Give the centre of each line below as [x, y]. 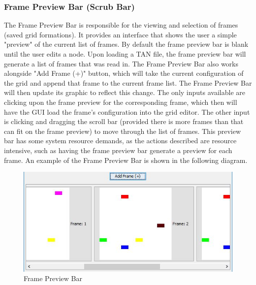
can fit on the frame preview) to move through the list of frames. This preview [123, 131]
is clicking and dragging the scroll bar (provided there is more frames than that [124, 121]
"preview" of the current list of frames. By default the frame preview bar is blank [126, 44]
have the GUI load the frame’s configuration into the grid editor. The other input [127, 111]
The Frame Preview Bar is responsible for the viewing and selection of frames [121, 25]
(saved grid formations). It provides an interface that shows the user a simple [120, 34]
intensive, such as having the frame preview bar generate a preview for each [118, 150]
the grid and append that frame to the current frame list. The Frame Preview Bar [128, 82]
